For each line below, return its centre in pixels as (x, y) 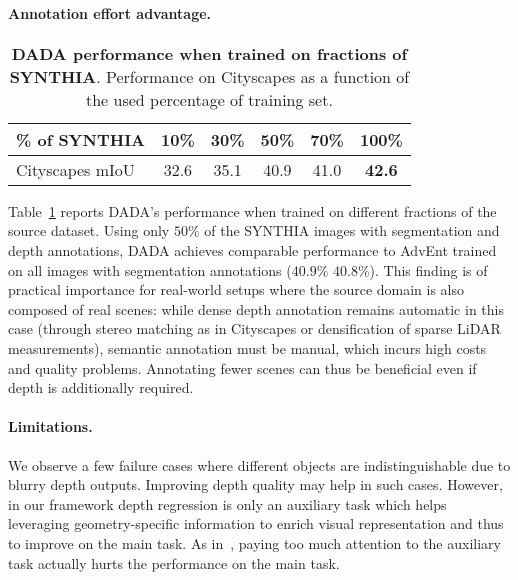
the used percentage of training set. (209, 99)
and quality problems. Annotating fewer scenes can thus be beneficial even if (242, 367)
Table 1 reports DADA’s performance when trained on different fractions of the (252, 210)
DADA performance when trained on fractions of (209, 53)
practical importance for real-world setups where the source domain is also (236, 289)
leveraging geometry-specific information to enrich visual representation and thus (256, 523)
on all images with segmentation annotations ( (150, 269)
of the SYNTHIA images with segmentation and (352, 230)
